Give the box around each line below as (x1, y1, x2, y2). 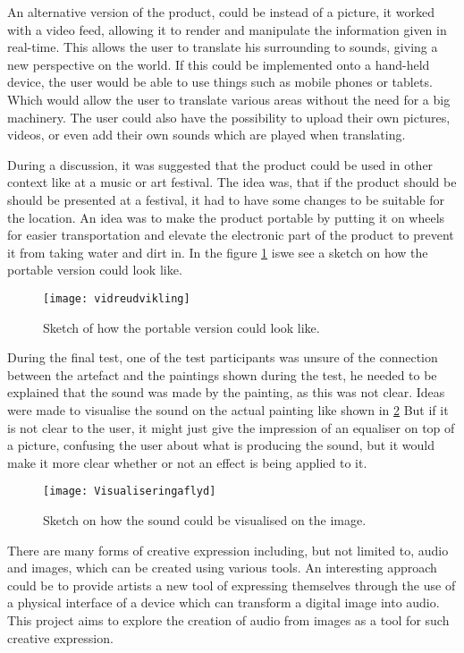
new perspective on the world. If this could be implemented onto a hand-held (7, 55, 430, 73)
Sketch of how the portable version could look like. (43, 318, 320, 336)
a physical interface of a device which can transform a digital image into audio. (7, 593, 440, 612)
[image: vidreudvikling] (43, 292, 190, 305)
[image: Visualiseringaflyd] (43, 485, 216, 498)
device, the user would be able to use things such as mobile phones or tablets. (7, 72, 433, 91)
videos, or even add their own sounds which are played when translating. (7, 125, 406, 144)
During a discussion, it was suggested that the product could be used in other (7, 155, 434, 174)
